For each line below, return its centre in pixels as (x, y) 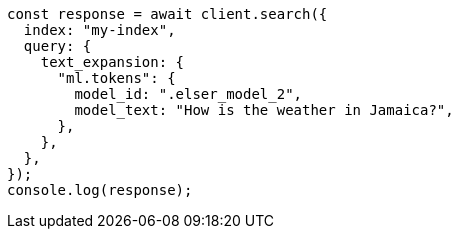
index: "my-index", (99, 30)
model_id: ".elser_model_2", (188, 94)
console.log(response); (100, 190)
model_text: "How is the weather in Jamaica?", (264, 110)
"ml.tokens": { (116, 78)
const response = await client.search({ (167, 14)
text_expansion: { (112, 62)
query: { (57, 46)
